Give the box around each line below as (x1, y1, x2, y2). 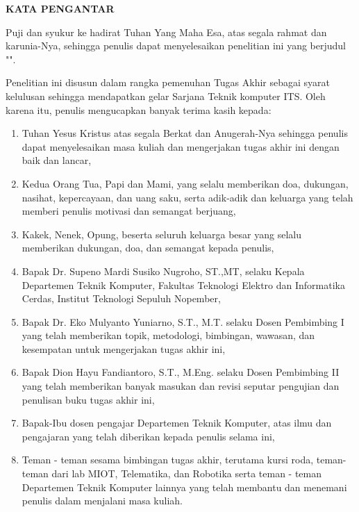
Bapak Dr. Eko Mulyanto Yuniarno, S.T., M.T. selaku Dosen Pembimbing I (22, 314, 344, 329)
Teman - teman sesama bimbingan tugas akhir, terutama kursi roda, (22, 452, 314, 467)
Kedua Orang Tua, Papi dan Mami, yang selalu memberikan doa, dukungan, (22, 176, 349, 190)
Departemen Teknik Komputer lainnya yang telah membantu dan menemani (22, 479, 347, 494)
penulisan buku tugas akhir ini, (22, 392, 155, 406)
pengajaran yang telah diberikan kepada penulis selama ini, (22, 429, 275, 443)
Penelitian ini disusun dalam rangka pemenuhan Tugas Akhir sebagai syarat (6, 75, 331, 90)
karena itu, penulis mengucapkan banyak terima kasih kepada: (6, 102, 272, 117)
